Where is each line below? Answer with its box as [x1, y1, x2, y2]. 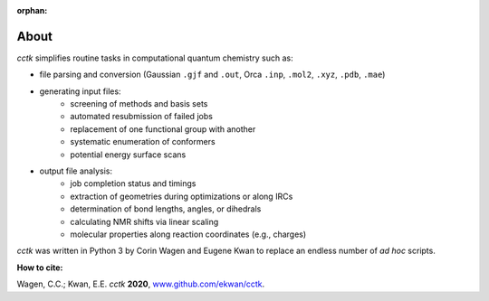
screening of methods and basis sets [70, 99, 208, 109]
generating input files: [39, 86, 121, 97]
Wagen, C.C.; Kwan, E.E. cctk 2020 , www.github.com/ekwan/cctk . [16, 278, 265, 289]
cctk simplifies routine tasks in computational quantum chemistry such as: [16, 52, 293, 63]
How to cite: [16, 262, 63, 273]
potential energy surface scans [70, 149, 187, 160]
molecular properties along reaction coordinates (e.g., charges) [70, 229, 307, 240]
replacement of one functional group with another [70, 123, 256, 135]
